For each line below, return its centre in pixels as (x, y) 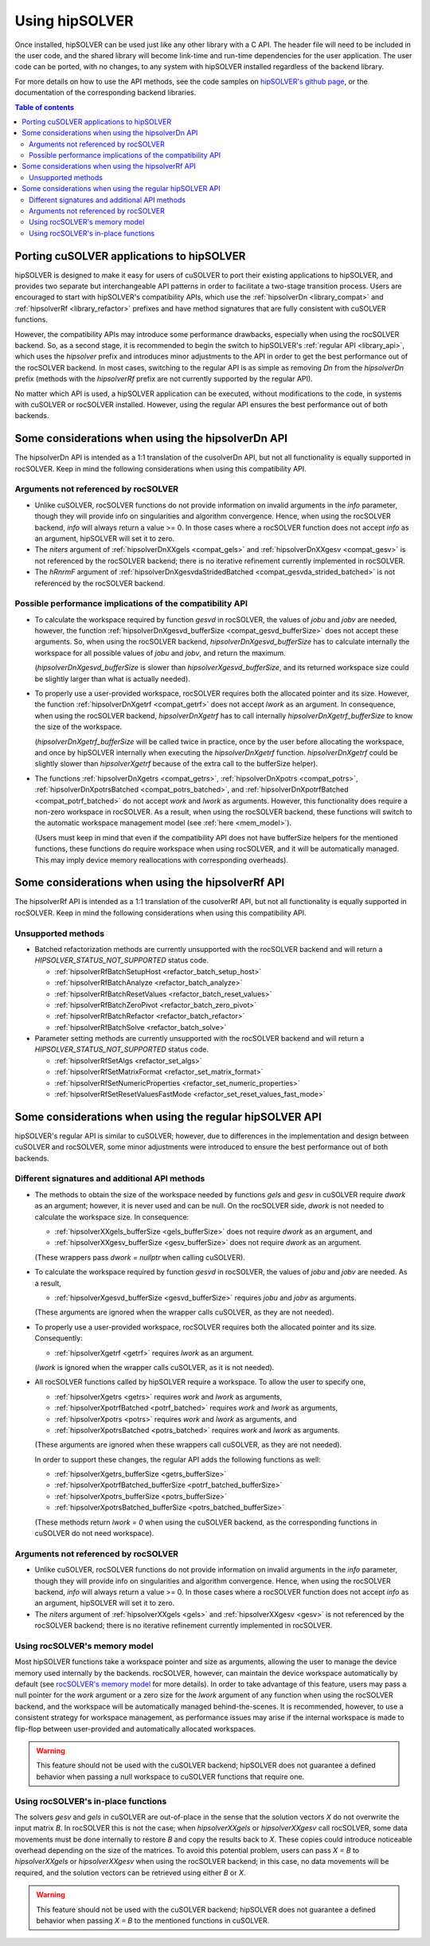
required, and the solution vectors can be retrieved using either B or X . (130, 1873)
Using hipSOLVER (74, 21)
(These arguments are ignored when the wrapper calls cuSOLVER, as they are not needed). (184, 1312)
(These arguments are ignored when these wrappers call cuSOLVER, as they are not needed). (188, 1445)
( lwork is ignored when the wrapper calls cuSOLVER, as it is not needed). (154, 1367)
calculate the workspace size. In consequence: (112, 1217)
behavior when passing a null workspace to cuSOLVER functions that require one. (170, 1776)
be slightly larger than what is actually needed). (112, 679)
